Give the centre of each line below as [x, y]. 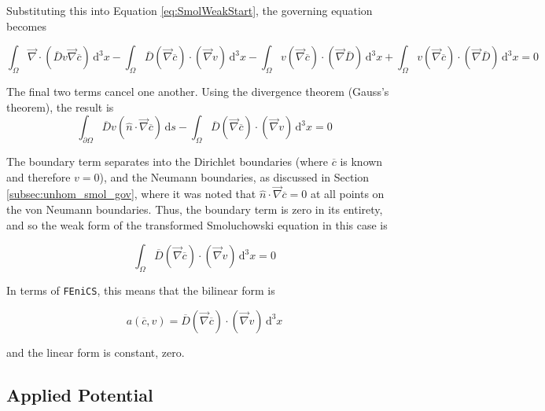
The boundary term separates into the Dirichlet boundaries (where [168, 161]
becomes [27, 26]
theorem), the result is [60, 106]
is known [361, 161]
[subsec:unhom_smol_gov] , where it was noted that [131, 194]
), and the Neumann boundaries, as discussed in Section [234, 176]
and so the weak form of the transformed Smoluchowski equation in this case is [197, 224]
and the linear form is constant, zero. [96, 352]
